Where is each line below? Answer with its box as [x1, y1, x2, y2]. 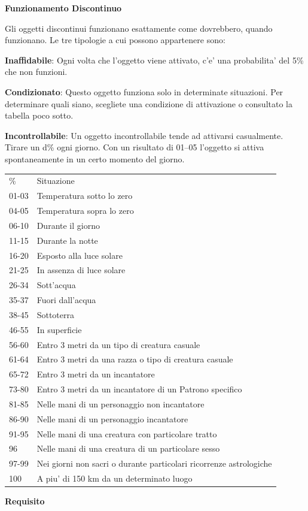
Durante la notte [36, 234, 98, 246]
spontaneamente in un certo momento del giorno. [5, 152, 185, 165]
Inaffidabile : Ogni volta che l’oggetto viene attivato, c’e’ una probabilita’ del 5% [5, 53, 304, 66]
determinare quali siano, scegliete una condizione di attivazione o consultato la [5, 97, 292, 110]
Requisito [5, 495, 45, 507]
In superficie [36, 323, 82, 335]
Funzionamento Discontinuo [5, 2, 122, 14]
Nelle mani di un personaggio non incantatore [36, 397, 205, 410]
